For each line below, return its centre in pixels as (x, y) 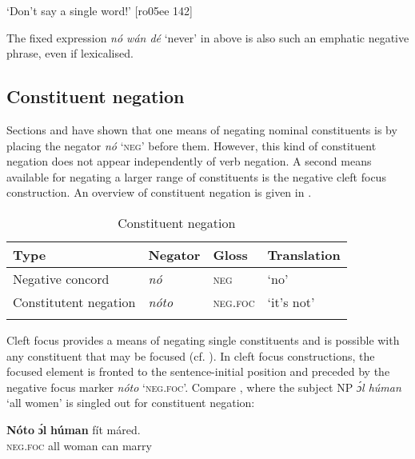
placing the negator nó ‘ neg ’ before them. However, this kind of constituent (192, 145)
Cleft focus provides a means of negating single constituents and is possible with (203, 339)
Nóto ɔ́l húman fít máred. (74, 429)
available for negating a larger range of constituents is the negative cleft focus (196, 176)
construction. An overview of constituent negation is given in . (159, 192)
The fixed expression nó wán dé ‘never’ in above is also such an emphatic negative (208, 37)
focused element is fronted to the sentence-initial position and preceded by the (198, 371)
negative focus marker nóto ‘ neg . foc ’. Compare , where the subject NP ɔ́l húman (204, 387)
